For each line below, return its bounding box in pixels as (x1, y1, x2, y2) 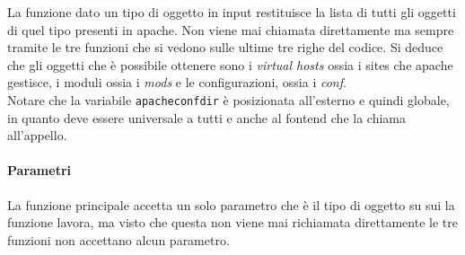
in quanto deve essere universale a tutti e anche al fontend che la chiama (7, 108, 406, 127)
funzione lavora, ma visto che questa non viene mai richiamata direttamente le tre (7, 213, 458, 232)
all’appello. (7, 126, 67, 145)
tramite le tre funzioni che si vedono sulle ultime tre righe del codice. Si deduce (7, 38, 443, 57)
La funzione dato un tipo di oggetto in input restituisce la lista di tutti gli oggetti (7, 3, 456, 21)
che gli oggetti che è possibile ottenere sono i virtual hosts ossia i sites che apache (7, 55, 453, 74)
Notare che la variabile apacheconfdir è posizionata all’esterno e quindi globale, (7, 90, 450, 109)
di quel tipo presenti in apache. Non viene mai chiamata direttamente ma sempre (7, 20, 454, 39)
